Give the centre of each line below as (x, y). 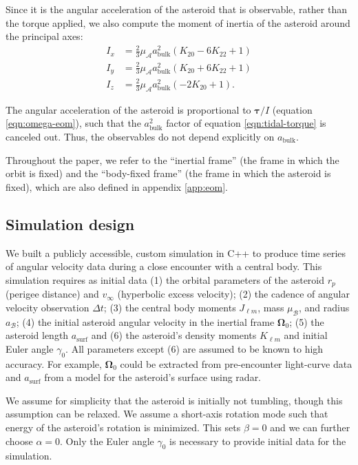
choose (19, 441)
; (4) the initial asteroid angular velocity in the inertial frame (145, 321)
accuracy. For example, (54, 363)
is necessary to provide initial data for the (258, 441)
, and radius (324, 307)
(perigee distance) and (52, 294)
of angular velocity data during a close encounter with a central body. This (164, 266)
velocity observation (48, 307)
